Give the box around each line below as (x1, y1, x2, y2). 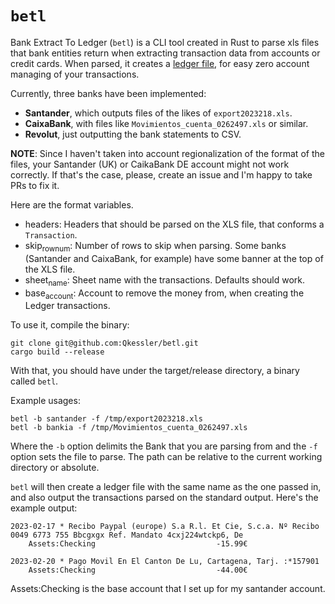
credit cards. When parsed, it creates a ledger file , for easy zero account (10, 57, 310, 69)
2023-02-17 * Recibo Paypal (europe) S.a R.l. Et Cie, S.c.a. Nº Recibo (10, 522, 320, 532)
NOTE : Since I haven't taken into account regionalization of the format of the (10, 147, 325, 159)
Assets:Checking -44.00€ (28, 565, 248, 576)
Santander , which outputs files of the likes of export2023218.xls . (24, 107, 293, 119)
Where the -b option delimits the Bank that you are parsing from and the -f (10, 440, 318, 452)
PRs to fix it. (10, 179, 60, 191)
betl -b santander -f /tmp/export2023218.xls (10, 414, 203, 424)
